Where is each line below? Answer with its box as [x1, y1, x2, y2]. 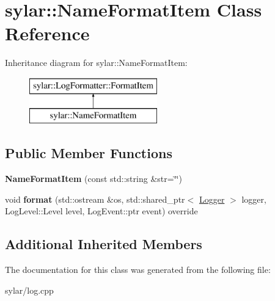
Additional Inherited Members [5, 234, 202, 253]
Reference [5, 21, 90, 46]
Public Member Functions [5, 143, 172, 162]
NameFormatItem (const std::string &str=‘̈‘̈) [5, 172, 182, 185]
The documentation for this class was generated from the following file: [5, 263, 271, 276]
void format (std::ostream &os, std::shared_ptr [5, 192, 185, 205]
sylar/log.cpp [5, 283, 54, 296]
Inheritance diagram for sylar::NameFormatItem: [5, 56, 188, 69]
